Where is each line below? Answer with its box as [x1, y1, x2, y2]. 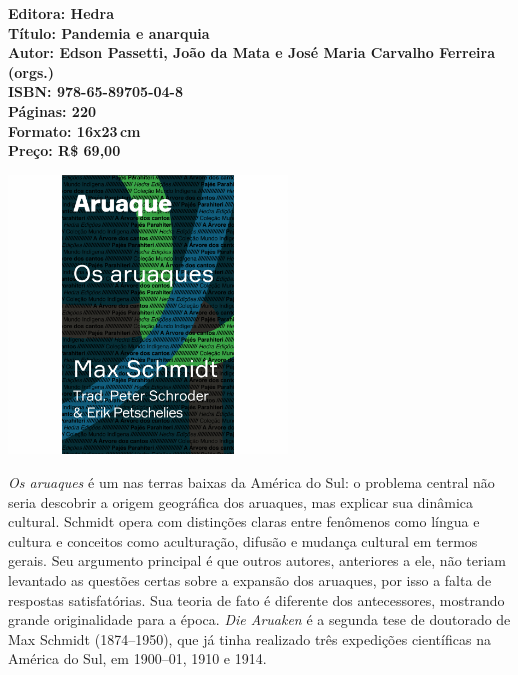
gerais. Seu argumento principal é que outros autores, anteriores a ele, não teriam [8, 550, 506, 571]
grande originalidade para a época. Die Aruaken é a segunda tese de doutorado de [8, 609, 511, 630]
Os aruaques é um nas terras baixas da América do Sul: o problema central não [8, 472, 495, 493]
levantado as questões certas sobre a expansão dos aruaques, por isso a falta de [8, 569, 492, 590]
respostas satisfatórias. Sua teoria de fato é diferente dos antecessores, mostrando [8, 589, 505, 610]
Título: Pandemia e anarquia [8, 22, 210, 43]
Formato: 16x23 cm [8, 120, 141, 141]
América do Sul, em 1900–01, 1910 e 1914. [8, 648, 267, 669]
